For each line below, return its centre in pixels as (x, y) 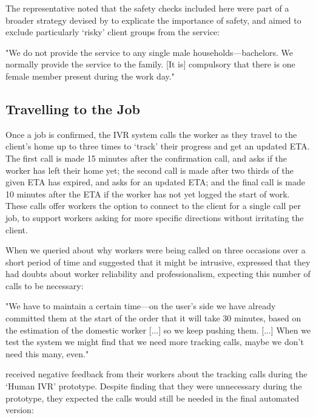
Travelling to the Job (73, 108)
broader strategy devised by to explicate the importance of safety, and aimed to (153, 20)
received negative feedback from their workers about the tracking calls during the (156, 374)
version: (20, 410)
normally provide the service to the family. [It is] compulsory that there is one (150, 64)
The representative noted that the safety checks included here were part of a (147, 8)
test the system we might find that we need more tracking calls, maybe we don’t (155, 342)
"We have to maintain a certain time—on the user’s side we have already (141, 306)
